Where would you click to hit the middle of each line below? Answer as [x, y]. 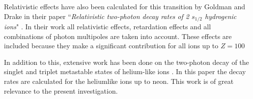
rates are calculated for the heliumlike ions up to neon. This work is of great [119, 81]
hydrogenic [221, 16]
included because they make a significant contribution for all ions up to [111, 46]
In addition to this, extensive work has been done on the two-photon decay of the [126, 62]
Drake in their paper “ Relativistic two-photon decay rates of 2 [97, 16]
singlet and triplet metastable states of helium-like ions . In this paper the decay [125, 71]
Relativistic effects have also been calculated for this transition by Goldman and [125, 6]
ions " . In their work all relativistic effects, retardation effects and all [108, 27]
